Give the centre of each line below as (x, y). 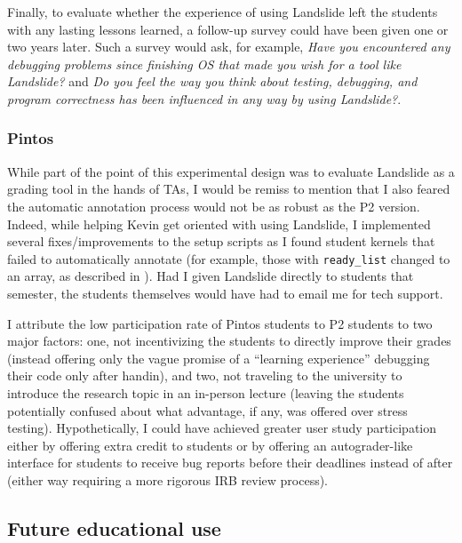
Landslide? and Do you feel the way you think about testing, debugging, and (212, 81)
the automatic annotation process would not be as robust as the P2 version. (214, 206)
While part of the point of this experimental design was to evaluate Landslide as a (231, 171)
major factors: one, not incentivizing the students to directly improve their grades (229, 341)
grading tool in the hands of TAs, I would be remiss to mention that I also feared (229, 189)
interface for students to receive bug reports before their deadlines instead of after (230, 463)
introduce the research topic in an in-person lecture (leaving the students (206, 392)
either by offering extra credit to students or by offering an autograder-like (210, 445)
